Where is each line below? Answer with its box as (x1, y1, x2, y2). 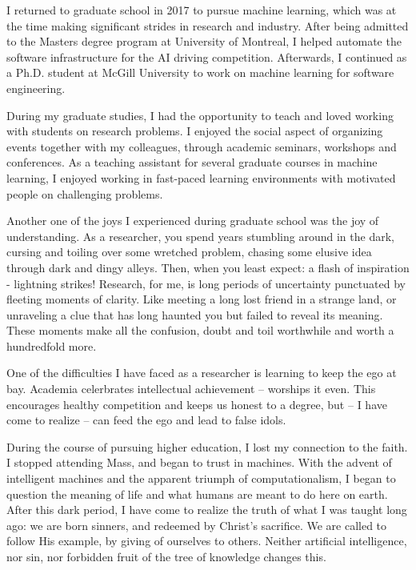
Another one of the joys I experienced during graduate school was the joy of (6, 212, 379, 229)
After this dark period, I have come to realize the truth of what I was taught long (6, 501, 407, 518)
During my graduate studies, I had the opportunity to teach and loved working (6, 106, 394, 123)
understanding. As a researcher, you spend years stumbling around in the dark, (6, 227, 394, 244)
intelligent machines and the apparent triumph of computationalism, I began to (6, 470, 396, 487)
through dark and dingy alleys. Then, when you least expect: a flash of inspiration (6, 259, 410, 275)
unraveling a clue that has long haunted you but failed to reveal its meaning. (6, 306, 383, 323)
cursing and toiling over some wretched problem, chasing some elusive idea (6, 243, 372, 260)
